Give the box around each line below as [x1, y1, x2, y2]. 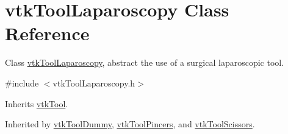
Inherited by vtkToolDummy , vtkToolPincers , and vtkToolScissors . [5, 118, 255, 130]
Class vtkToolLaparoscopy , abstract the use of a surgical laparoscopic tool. [5, 56, 284, 69]
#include [5, 76, 39, 89]
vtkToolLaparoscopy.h [52, 76, 135, 89]
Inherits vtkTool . [5, 97, 68, 110]
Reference [5, 21, 90, 46]
